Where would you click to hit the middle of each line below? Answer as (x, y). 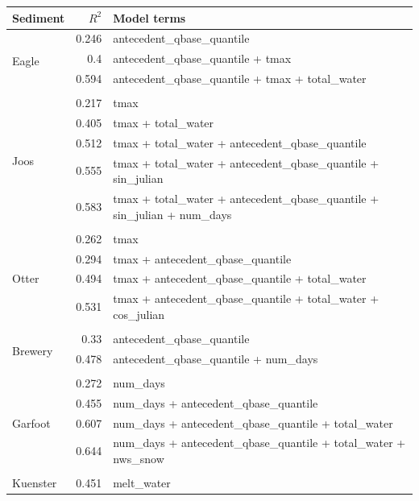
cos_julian (139, 314)
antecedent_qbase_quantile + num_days (216, 358)
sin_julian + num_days (172, 214)
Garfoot (31, 422)
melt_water (142, 483)
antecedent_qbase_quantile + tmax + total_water (240, 79)
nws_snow (139, 459)
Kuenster (35, 483)
